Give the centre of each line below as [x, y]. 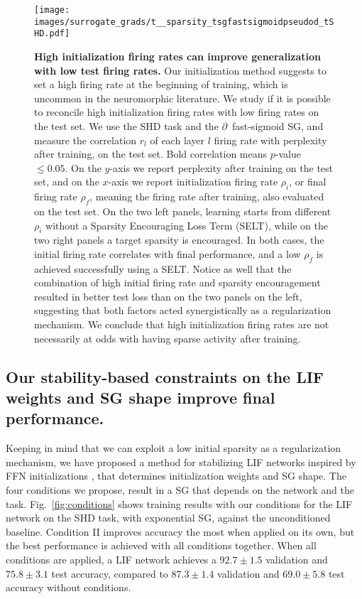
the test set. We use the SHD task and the [126, 125]
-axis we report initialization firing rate [193, 182]
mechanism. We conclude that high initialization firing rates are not [182, 324]
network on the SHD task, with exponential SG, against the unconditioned [168, 518]
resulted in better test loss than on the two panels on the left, [168, 296]
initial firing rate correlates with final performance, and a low [168, 253]
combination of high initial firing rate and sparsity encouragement [177, 282]
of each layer [177, 140]
